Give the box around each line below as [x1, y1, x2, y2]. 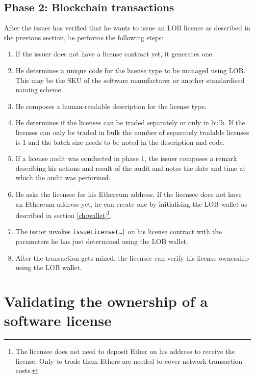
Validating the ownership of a [4, 291, 208, 311]
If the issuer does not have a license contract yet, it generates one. [15, 49, 214, 59]
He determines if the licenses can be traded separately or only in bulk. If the [15, 117, 245, 128]
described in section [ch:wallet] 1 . [15, 209, 112, 220]
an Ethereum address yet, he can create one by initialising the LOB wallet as [15, 198, 248, 209]
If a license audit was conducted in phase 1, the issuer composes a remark [15, 153, 237, 163]
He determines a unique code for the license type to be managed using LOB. [15, 65, 246, 75]
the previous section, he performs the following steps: [4, 32, 164, 42]
